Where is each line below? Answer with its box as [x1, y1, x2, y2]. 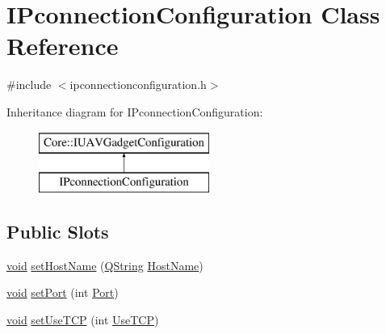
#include [6, 76, 52, 93]
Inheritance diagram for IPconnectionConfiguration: [6, 103, 263, 120]
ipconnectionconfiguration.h [69, 76, 207, 93]
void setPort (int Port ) [6, 284, 119, 301]
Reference [6, 29, 119, 62]
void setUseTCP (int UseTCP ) [6, 311, 159, 328]
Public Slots [6, 219, 109, 244]
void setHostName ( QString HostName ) [6, 256, 203, 273]
